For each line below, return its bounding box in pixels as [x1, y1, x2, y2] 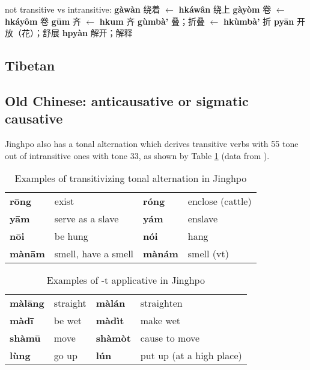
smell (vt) [187, 246, 229, 261]
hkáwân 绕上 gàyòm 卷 [178, 3, 272, 15]
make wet [140, 313, 180, 328]
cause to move [140, 331, 200, 345]
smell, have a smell [54, 246, 134, 261]
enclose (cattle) [187, 194, 252, 209]
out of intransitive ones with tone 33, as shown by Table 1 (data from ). [5, 149, 270, 161]
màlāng [10, 296, 44, 310]
